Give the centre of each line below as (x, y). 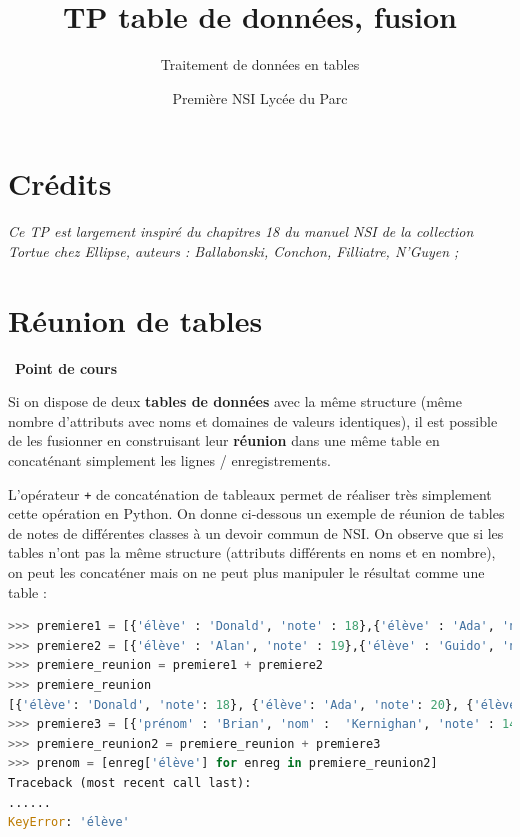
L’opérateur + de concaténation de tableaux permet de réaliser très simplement (250, 493)
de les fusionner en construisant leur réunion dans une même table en (224, 440)
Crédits (60, 183)
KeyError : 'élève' (69, 822)
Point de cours (66, 367)
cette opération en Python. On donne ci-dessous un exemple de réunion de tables (256, 513)
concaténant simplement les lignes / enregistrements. (169, 459)
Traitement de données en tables (260, 64)
